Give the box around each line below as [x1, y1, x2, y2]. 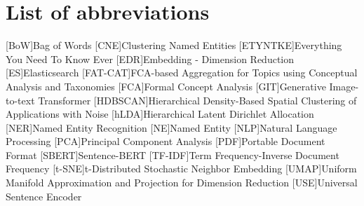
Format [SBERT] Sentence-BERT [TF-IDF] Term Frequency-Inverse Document [6, 147, 339, 162]
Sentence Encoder [6, 188, 82, 203]
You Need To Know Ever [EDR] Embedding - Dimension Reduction [6, 51, 295, 66]
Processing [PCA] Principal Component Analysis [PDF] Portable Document [6, 134, 325, 149]
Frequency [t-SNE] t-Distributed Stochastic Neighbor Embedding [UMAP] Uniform [6, 161, 357, 176]
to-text [6, 92, 35, 107]
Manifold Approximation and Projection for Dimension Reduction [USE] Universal [6, 175, 358, 190]
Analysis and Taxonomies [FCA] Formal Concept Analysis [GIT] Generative [6, 78, 326, 93]
